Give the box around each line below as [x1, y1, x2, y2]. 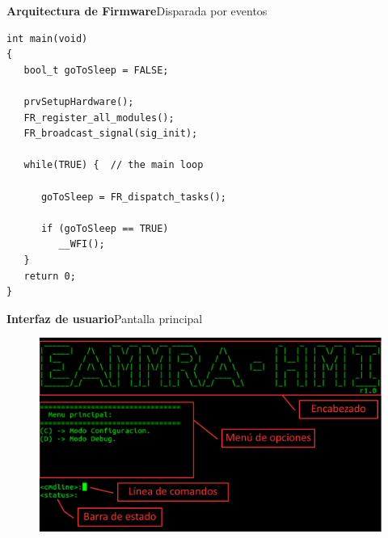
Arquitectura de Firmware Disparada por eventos [6, 2, 268, 19]
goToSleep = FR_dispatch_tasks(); [40, 191, 227, 203]
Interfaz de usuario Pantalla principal [6, 309, 203, 326]
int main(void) [6, 32, 88, 44]
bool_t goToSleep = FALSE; [23, 64, 169, 76]
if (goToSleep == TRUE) [40, 222, 169, 234]
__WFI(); [58, 238, 105, 250]
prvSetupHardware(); [23, 95, 134, 107]
